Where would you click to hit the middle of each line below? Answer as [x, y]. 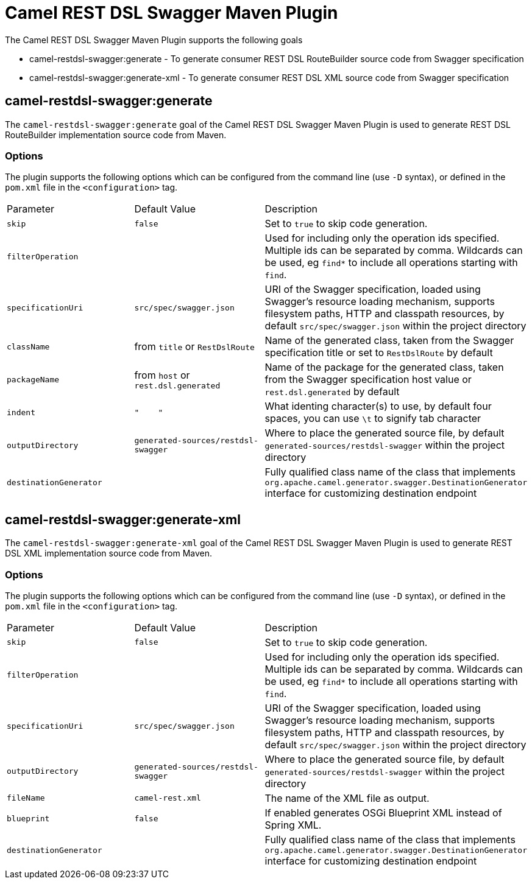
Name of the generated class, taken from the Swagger [389, 341]
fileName [26, 798]
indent [21, 412]
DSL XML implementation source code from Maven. [108, 553]
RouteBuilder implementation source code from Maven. [116, 135]
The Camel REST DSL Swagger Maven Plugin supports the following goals [154, 40]
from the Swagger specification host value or [368, 380]
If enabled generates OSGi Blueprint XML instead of [383, 812]
